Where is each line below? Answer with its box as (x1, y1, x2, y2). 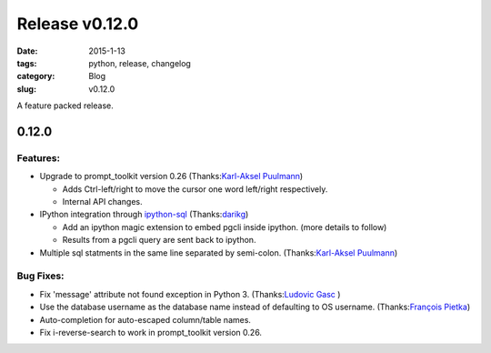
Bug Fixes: (16, 269, 65, 282)
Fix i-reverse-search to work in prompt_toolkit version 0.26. (39, 327, 263, 338)
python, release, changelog (88, 57, 191, 68)
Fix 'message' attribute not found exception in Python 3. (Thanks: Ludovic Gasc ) (39, 288, 341, 299)
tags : (16, 57, 37, 68)
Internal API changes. (62, 197, 143, 207)
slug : (16, 83, 36, 95)
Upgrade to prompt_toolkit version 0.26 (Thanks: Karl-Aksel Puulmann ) (39, 171, 304, 182)
